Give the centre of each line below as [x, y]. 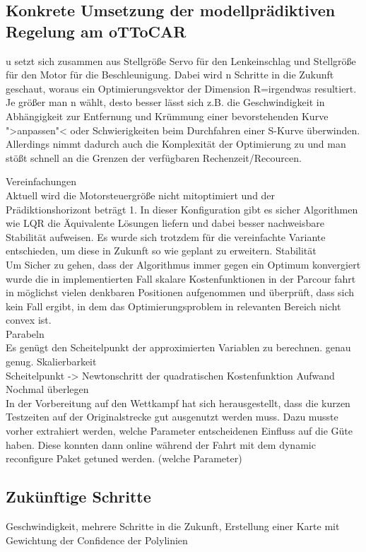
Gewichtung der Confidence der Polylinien [97, 540]
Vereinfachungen [41, 181]
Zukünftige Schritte [78, 497]
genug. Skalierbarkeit [51, 362]
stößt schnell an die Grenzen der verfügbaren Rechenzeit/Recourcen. [154, 157]
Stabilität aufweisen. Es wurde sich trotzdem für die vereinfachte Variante [166, 236]
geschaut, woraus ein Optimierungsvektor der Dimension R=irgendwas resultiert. [181, 88]
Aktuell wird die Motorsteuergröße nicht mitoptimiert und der [141, 195]
